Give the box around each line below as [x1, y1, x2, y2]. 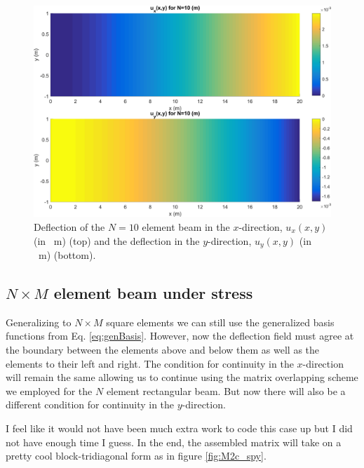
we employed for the [6, 383, 93, 398]
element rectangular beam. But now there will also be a [106, 383, 346, 398]
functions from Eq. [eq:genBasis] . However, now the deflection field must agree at [6, 328, 354, 343]
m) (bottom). [38, 248, 96, 262]
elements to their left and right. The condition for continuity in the [6, 356, 294, 370]
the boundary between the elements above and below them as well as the [6, 342, 320, 357]
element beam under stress [53, 282, 253, 304]
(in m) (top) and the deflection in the [34, 233, 200, 248]
